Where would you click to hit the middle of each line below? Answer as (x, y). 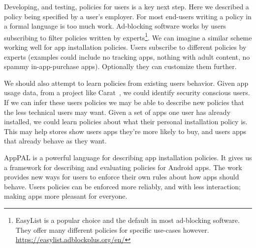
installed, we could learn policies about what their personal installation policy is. (126, 122)
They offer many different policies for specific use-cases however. (112, 230)
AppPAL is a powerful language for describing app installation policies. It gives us (128, 157)
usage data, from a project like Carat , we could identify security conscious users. (127, 92)
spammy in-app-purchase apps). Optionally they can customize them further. (120, 66)
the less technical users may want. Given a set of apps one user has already (117, 112)
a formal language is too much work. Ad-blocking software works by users (115, 26)
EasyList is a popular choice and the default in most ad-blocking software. (128, 220)
